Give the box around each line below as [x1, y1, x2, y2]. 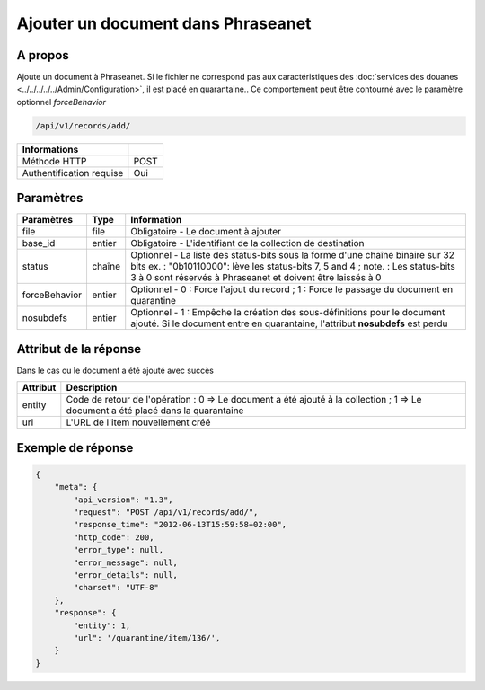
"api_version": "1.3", [73, 494, 174, 505]
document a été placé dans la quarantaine [66, 404, 244, 417]
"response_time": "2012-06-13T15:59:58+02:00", [73, 519, 287, 530]
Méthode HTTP [22, 155, 87, 167]
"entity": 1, [73, 620, 131, 631]
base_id [22, 237, 56, 250]
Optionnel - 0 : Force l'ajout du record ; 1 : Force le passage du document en [130, 283, 454, 296]
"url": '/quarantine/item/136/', [73, 632, 221, 642]
